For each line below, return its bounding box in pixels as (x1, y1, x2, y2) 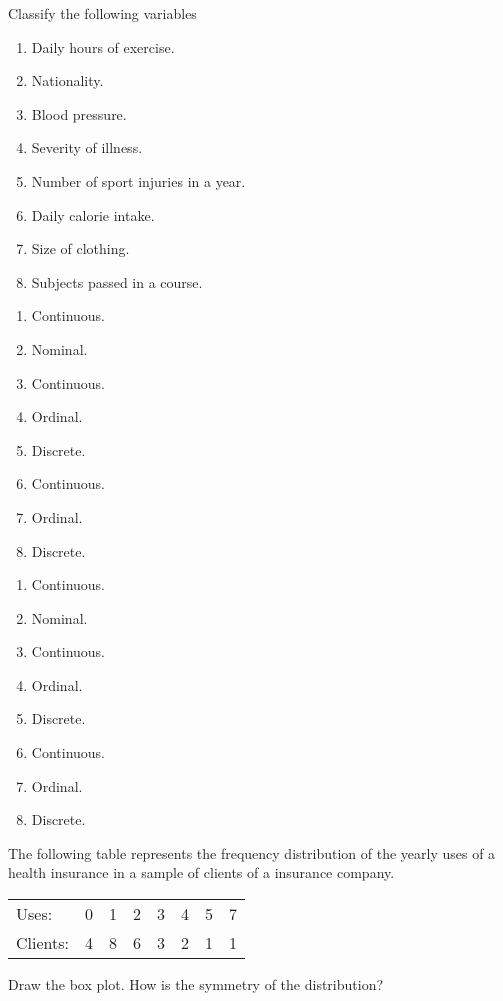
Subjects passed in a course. (31, 271, 203, 292)
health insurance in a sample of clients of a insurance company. (8, 862, 395, 883)
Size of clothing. (31, 238, 130, 259)
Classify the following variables (8, 3, 197, 23)
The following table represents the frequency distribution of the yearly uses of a (8, 842, 496, 863)
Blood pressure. (31, 103, 127, 124)
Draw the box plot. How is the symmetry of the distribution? (8, 974, 384, 995)
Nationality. (31, 70, 104, 91)
